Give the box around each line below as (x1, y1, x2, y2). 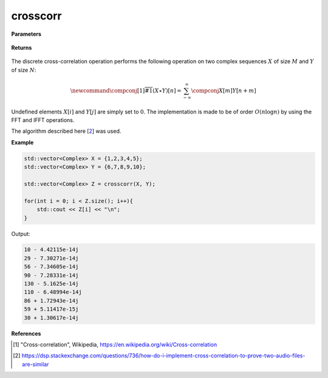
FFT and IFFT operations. (11, 116, 75, 124)
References (11, 329, 41, 337)
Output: (11, 230, 30, 237)
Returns (11, 44, 32, 51)
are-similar (22, 360, 49, 368)
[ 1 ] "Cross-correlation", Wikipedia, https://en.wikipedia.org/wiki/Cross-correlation (13, 340, 217, 348)
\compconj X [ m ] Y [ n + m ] (191, 87, 256, 94)
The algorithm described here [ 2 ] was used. (11, 127, 121, 135)
